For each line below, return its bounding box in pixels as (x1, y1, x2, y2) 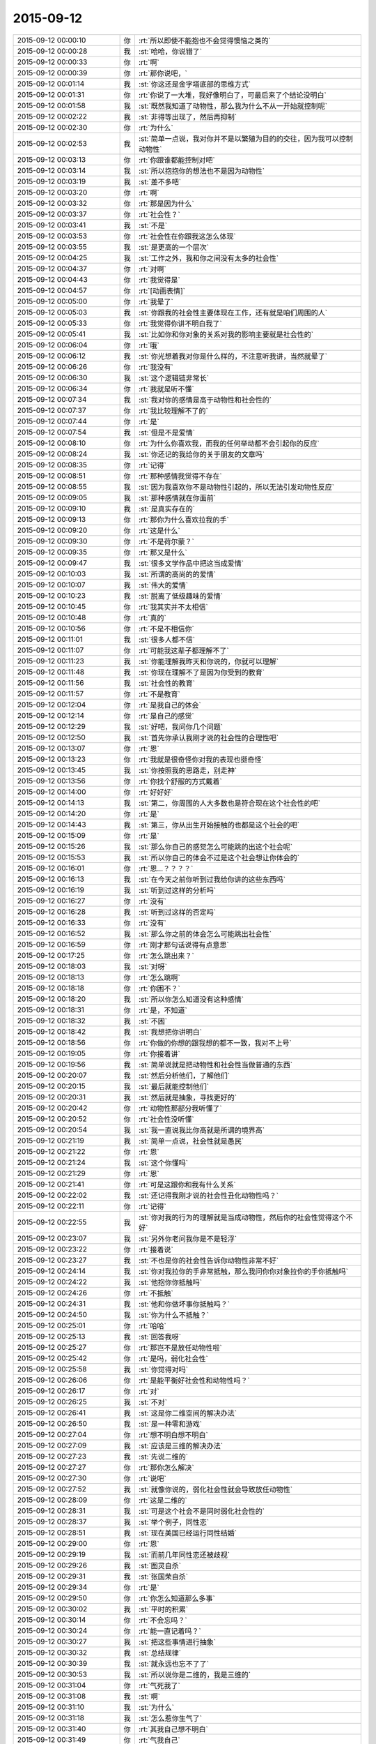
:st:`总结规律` (138, 1648, 182, 1657)
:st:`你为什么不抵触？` (138, 1310, 210, 1320)
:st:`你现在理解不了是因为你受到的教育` (138, 667, 265, 677)
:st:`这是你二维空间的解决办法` (138, 1408, 237, 1418)
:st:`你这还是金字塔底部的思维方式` (138, 79, 251, 89)
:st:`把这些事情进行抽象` (138, 1637, 217, 1646)
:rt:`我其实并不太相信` (138, 602, 208, 612)
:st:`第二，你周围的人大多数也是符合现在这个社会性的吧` (138, 798, 321, 808)
